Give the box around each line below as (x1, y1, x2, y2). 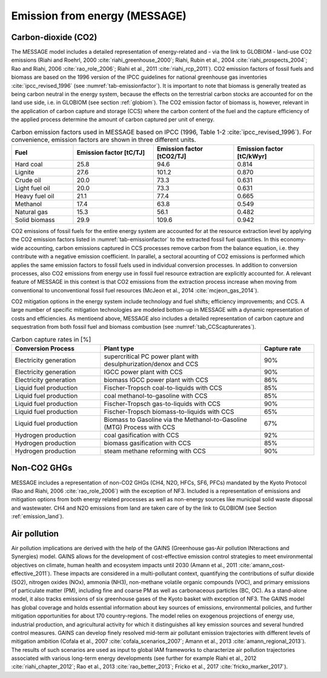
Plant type (104, 344, 134, 353)
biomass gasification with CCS (104, 439, 191, 447)
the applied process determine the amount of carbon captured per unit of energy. (11, 116, 215, 123)
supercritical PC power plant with (104, 352, 199, 361)
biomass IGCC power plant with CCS (104, 376, 209, 384)
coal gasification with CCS (104, 431, 179, 439)
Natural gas (15, 208, 48, 216)
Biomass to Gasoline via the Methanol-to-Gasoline (104, 415, 248, 424)
